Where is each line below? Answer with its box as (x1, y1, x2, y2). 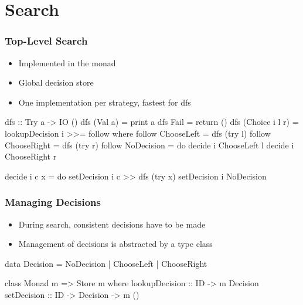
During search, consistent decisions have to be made (18, 218, 206, 230)
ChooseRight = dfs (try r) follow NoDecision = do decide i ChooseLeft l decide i (5, 138, 294, 151)
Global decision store (18, 76, 94, 89)
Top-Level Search (5, 33, 88, 48)
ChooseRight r (5, 150, 57, 162)
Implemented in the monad (18, 56, 116, 69)
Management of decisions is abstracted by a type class (18, 238, 213, 250)
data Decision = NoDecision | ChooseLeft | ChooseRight (5, 257, 207, 269)
